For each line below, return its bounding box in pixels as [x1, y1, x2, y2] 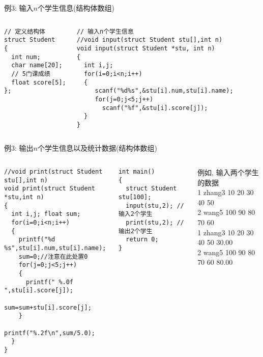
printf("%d [18, 236, 55, 243]
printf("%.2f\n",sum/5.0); [4, 329, 95, 337]
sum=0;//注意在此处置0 [18, 253, 88, 260]
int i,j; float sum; [11, 210, 81, 218]
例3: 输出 [4, 143, 34, 153]
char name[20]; [11, 62, 63, 69]
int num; [11, 53, 41, 61]
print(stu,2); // [126, 219, 184, 226]
